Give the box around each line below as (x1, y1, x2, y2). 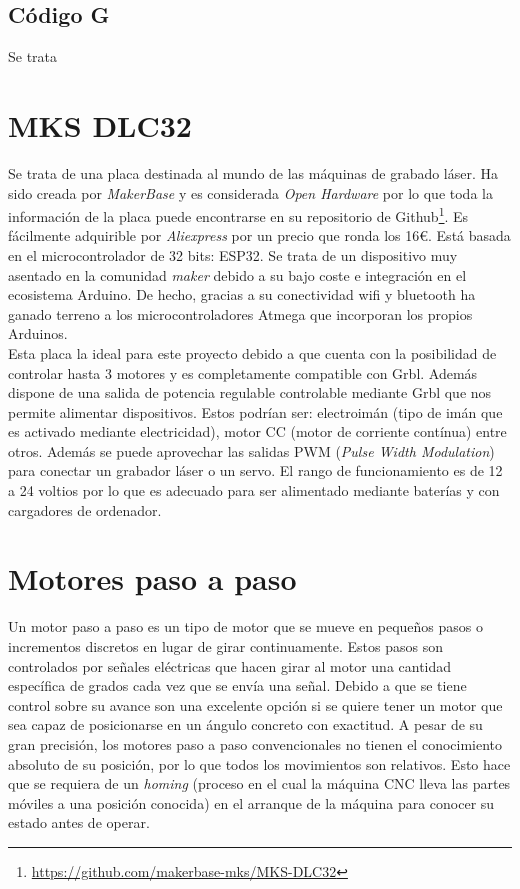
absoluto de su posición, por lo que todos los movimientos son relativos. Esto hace (8, 753, 511, 774)
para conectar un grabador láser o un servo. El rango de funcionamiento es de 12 (8, 460, 503, 481)
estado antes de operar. (8, 812, 150, 833)
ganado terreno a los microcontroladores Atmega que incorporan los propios (8, 303, 473, 324)
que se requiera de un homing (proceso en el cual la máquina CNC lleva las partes (8, 773, 511, 794)
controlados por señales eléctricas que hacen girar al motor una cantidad (8, 655, 452, 676)
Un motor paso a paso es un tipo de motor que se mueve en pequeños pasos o (8, 616, 483, 637)
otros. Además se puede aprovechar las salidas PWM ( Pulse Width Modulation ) (8, 440, 495, 461)
